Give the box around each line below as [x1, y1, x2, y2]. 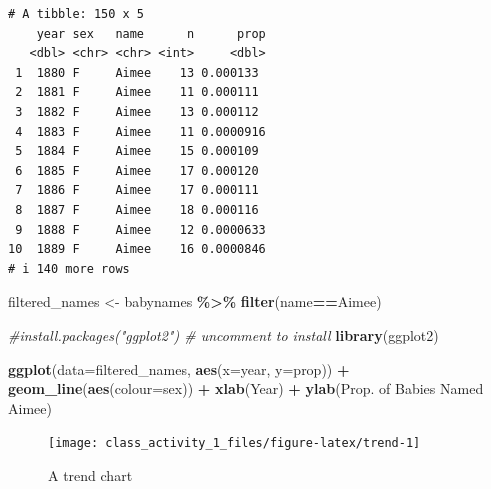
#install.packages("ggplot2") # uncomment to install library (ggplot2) [8, 324, 439, 345]
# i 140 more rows [8, 261, 130, 276]
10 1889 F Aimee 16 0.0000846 [8, 242, 266, 257]
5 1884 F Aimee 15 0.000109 [15, 144, 259, 159]
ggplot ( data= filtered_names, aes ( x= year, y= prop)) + [8, 358, 350, 379]
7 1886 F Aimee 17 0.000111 [15, 183, 259, 198]
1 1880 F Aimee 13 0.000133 [15, 65, 259, 80]
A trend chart [48, 464, 133, 485]
